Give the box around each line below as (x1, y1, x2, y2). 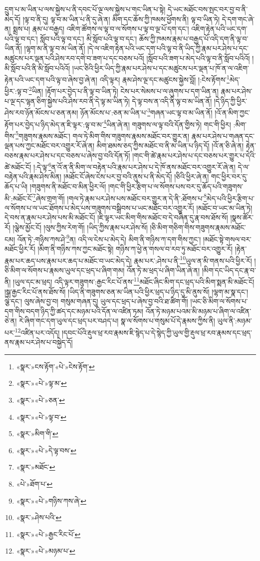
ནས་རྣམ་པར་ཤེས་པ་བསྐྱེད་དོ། (4, 337, 73, 347)
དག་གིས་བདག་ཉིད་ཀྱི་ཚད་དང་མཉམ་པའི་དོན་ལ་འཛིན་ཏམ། (4, 305, 144, 316)
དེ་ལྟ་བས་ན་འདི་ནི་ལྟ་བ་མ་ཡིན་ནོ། (132, 95, 212, 106)
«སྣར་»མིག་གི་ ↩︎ (16, 428, 58, 439)
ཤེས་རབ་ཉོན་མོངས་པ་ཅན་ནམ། (4, 107, 78, 117)
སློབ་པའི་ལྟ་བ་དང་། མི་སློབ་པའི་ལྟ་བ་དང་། (40, 33, 137, 43)
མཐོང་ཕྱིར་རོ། (4, 243, 35, 254)
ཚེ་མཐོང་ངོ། (4, 161, 31, 172)
